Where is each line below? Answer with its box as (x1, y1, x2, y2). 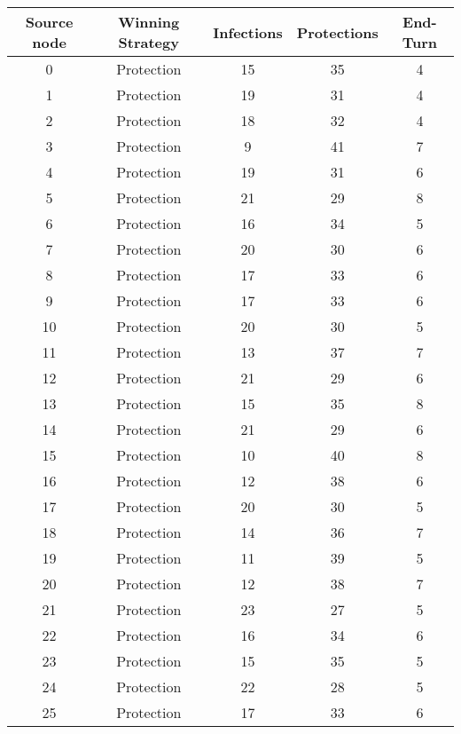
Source (25, 12, 74, 32)
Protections (296, 21, 379, 43)
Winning (118, 12, 180, 32)
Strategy (118, 32, 179, 52)
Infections (213, 21, 283, 43)
